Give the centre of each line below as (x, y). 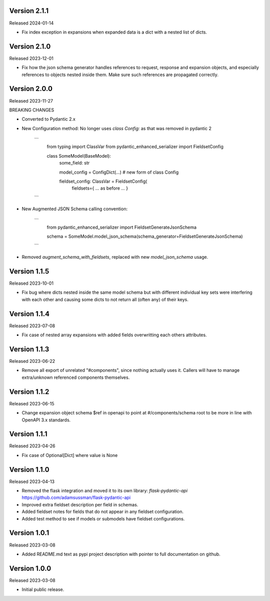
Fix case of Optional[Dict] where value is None (70, 455)
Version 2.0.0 (31, 89)
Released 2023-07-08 (32, 326)
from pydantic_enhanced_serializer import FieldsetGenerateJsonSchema (122, 227)
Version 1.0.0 (30, 568)
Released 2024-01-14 (31, 23)
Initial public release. (43, 589)
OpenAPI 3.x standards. (46, 420)
